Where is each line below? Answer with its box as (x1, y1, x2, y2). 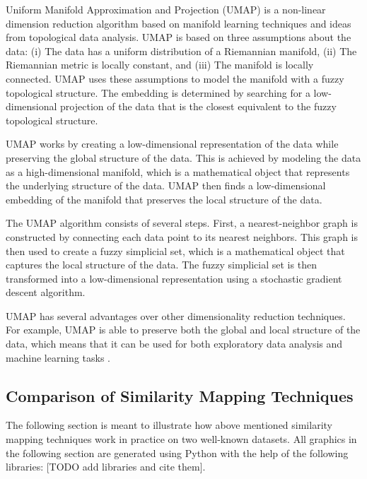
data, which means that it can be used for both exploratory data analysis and (6, 336, 343, 351)
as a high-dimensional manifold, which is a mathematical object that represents (6, 164, 350, 179)
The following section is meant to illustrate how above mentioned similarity (6, 418, 332, 432)
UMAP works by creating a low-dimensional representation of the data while (6, 136, 339, 151)
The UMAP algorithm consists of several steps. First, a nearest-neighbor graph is (6, 215, 358, 230)
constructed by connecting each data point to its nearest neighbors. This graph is (6, 229, 359, 244)
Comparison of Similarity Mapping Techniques (6, 384, 354, 406)
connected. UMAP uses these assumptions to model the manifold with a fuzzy (6, 71, 344, 85)
